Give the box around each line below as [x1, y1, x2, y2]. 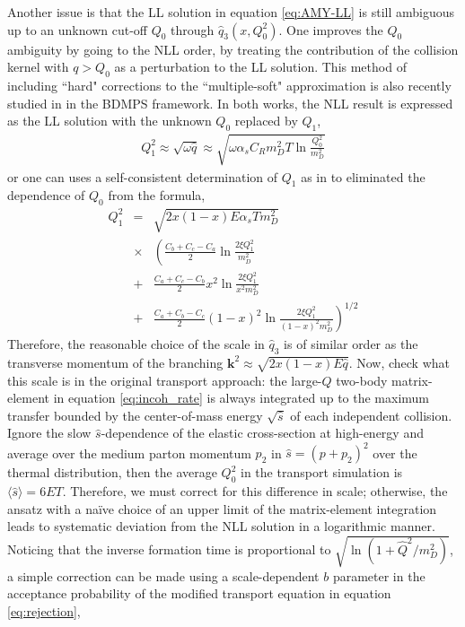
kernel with [7, 57, 69, 76]
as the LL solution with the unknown [7, 111, 212, 130]
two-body [336, 370, 388, 389]
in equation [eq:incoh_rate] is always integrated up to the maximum [53, 388, 430, 407]
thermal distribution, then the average [7, 463, 217, 482]
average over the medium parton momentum [7, 443, 251, 462]
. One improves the [278, 20, 383, 39]
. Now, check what [348, 353, 451, 371]
